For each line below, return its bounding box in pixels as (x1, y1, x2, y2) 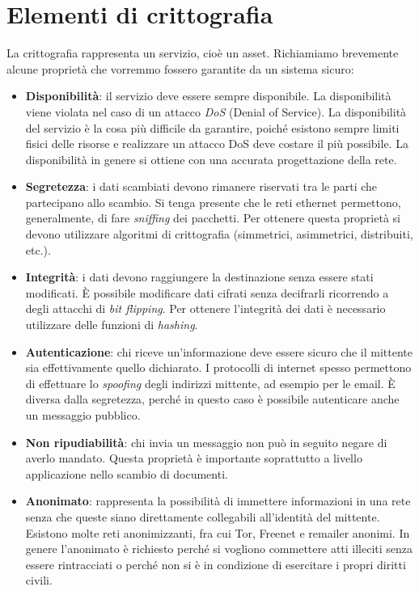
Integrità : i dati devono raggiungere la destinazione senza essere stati (25, 268, 374, 285)
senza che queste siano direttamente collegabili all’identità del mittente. (25, 508, 380, 525)
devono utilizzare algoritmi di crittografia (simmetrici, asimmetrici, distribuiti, (25, 226, 413, 243)
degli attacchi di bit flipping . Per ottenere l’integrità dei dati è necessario (25, 300, 386, 317)
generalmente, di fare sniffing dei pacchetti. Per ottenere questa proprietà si (25, 209, 400, 226)
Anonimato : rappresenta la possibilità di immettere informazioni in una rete (25, 492, 411, 509)
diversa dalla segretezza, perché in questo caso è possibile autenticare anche (25, 390, 400, 407)
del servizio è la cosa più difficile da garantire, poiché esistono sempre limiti (25, 119, 400, 136)
